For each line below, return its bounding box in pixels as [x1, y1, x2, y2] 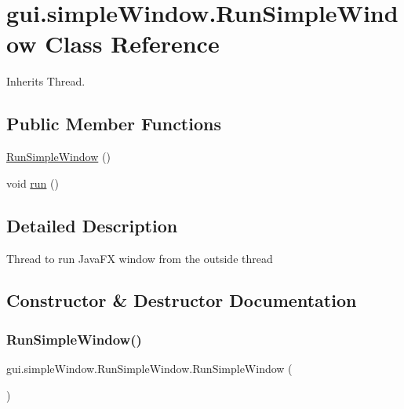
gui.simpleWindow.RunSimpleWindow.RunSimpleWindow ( [6, 360, 293, 377]
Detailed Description [6, 213, 178, 237]
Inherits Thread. [6, 73, 86, 89]
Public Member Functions [6, 111, 221, 136]
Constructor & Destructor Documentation [6, 288, 357, 312]
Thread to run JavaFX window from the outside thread [6, 250, 273, 266]
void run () [6, 174, 59, 191]
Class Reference [45, 27, 220, 60]
